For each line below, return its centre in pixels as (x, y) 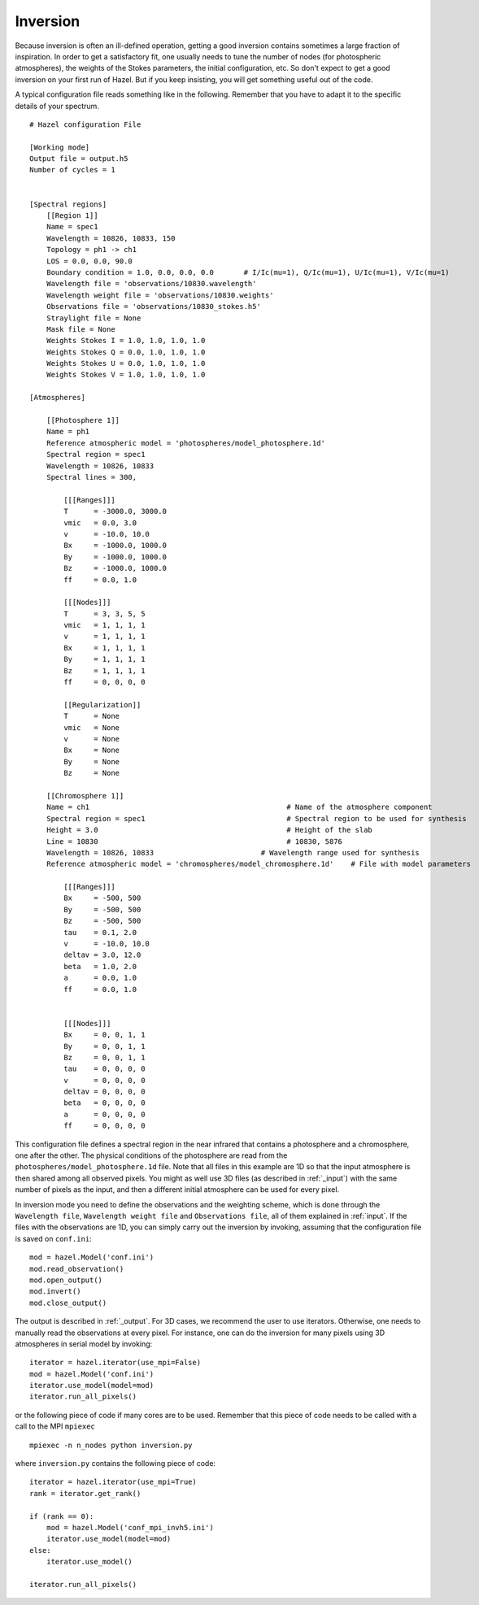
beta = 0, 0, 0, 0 (105, 1103)
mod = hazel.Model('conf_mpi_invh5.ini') (130, 1527)
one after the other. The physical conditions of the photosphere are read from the (151, 1155)
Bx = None (92, 750)
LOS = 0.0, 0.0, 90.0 (89, 261)
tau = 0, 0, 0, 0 (105, 1069)
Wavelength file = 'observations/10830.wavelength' (151, 284)
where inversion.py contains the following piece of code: (115, 1464)
